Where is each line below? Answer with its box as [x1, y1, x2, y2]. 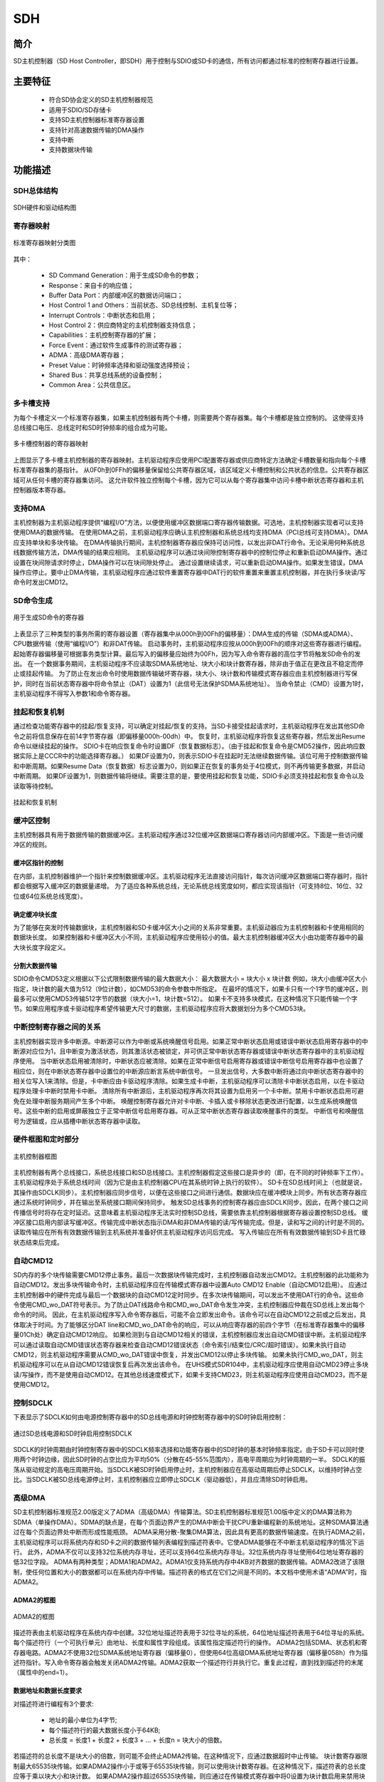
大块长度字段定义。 [13, 943, 70, 952]
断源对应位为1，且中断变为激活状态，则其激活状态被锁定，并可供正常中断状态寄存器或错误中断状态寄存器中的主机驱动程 [13, 1046, 365, 1055]
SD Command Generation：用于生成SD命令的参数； [48, 271, 201, 279]
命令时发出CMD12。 [13, 578, 73, 587]
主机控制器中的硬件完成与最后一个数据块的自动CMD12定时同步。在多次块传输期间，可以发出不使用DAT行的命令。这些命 [13, 1290, 364, 1299]
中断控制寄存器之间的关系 [13, 1022, 101, 1032]
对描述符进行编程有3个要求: [13, 1699, 94, 1708]
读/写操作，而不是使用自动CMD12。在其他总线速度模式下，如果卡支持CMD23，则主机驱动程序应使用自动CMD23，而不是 [13, 1370, 368, 1379]
